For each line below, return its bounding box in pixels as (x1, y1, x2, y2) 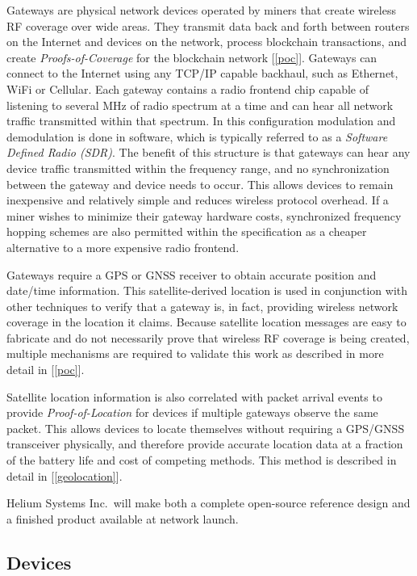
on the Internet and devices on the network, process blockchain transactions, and (6, 33, 407, 50)
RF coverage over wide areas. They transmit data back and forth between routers (6, 17, 410, 34)
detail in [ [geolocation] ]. (6, 467, 123, 484)
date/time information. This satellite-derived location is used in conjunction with (6, 282, 408, 299)
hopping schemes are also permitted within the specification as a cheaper (6, 223, 367, 240)
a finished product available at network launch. (6, 510, 239, 527)
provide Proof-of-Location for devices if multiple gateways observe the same (6, 404, 378, 421)
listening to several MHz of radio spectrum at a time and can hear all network (6, 96, 394, 113)
